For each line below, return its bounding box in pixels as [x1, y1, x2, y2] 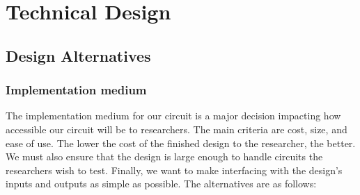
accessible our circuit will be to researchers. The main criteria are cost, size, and [6, 121, 347, 136]
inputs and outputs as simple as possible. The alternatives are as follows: [6, 176, 317, 191]
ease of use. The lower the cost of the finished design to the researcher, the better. [6, 135, 356, 150]
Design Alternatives [6, 44, 151, 66]
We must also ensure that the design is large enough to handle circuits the [6, 149, 323, 164]
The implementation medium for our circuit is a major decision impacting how [6, 108, 341, 123]
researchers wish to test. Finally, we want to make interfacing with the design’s [6, 162, 343, 177]
